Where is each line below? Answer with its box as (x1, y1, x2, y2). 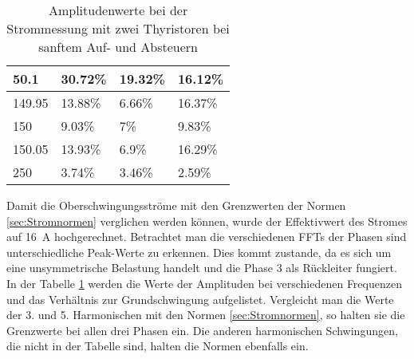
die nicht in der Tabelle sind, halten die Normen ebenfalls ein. (6, 337, 309, 354)
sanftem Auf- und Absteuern (38, 37, 198, 56)
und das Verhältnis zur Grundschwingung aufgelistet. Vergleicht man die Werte (6, 290, 394, 307)
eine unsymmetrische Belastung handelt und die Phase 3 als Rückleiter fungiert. (6, 259, 397, 276)
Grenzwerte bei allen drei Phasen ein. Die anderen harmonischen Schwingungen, (6, 322, 398, 338)
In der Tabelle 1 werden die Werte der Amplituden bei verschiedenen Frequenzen (6, 274, 402, 291)
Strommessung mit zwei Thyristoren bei (6, 19, 230, 37)
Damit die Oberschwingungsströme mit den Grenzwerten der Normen (6, 197, 346, 213)
